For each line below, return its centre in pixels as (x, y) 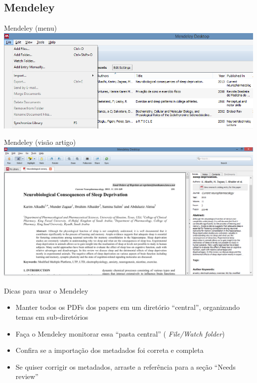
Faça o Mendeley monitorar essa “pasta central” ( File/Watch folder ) (120, 333)
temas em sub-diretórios (52, 317)
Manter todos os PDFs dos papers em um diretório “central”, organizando (128, 307)
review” (27, 376)
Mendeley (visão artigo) (40, 142)
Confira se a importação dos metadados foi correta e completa (109, 350)
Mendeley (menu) (30, 28)
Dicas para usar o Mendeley (46, 290)
